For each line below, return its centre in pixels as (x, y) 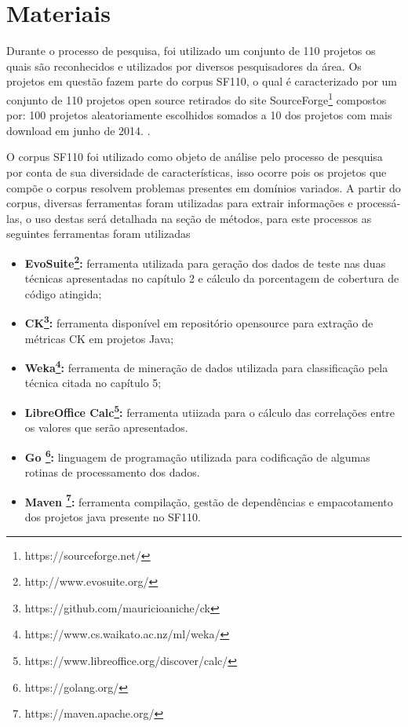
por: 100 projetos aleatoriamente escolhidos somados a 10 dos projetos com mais (199, 115)
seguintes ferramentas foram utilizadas (98, 234)
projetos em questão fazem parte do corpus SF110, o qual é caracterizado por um (202, 81)
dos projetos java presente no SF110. (113, 516)
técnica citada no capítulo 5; (93, 383)
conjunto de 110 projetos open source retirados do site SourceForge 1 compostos (197, 98)
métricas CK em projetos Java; (99, 338)
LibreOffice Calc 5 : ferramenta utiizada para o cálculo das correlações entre (210, 411)
